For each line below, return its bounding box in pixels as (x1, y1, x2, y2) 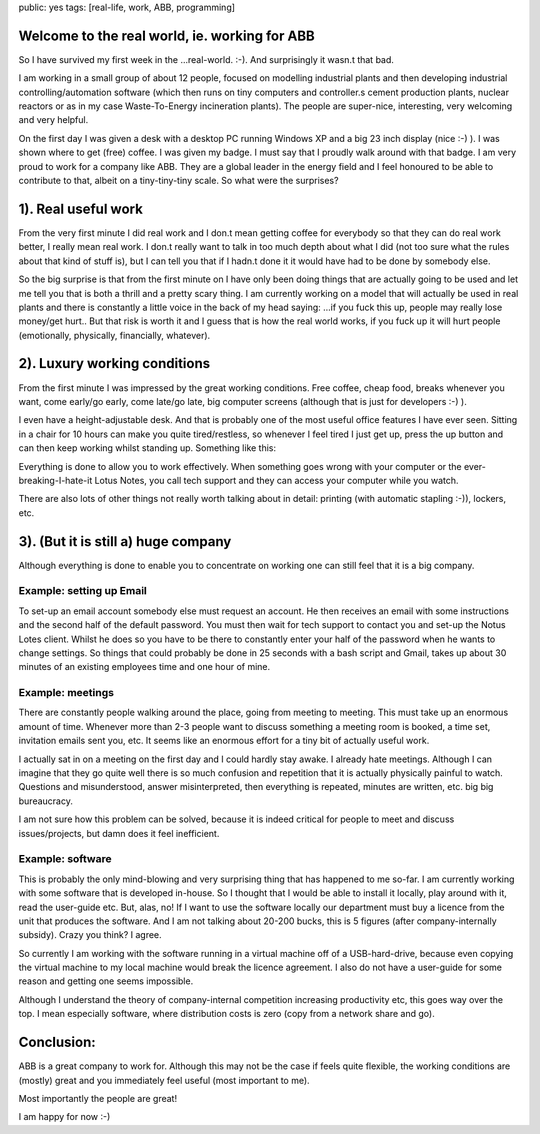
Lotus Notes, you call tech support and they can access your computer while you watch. (94, 474, 459, 486)
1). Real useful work (18, 200, 144, 217)
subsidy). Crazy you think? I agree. (18, 929, 162, 941)
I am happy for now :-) (18, 1111, 111, 1123)
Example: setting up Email (18, 584, 147, 598)
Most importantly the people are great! (18, 1092, 178, 1104)
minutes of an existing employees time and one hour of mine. (18, 661, 271, 673)
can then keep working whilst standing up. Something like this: (18, 442, 277, 454)
